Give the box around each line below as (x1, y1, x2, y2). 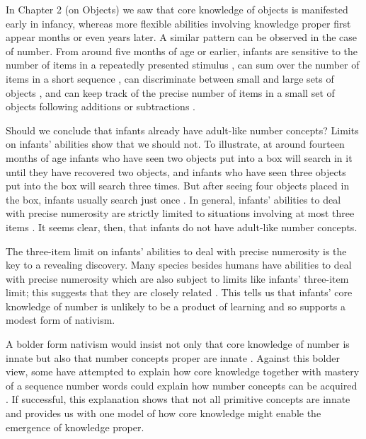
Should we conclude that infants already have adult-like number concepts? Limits (6, 122, 359, 137)
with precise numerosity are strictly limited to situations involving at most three (6, 206, 355, 221)
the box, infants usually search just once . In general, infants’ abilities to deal (6, 192, 341, 206)
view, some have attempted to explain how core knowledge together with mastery (6, 364, 360, 379)
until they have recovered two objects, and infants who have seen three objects (6, 164, 346, 179)
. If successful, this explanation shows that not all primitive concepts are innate (6, 392, 350, 406)
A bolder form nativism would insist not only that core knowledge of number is (6, 336, 350, 351)
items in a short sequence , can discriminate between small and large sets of (6, 71, 334, 86)
